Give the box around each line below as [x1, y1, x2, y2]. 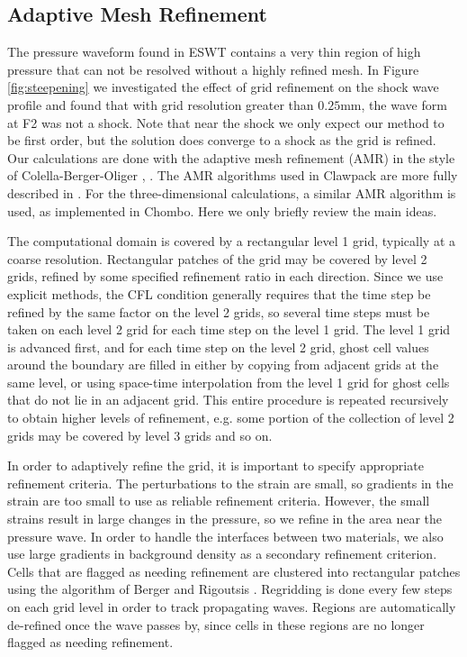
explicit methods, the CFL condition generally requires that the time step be [7, 284, 431, 303]
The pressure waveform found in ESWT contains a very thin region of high [7, 42, 421, 61]
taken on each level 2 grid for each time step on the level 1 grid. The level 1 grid [7, 320, 451, 339]
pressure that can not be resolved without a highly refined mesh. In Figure [7, 59, 419, 78]
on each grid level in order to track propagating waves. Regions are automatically [7, 598, 456, 616]
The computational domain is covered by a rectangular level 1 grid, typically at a [7, 232, 456, 251]
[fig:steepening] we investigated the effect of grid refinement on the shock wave [7, 78, 439, 96]
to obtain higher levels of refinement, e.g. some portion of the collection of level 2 [7, 408, 454, 427]
